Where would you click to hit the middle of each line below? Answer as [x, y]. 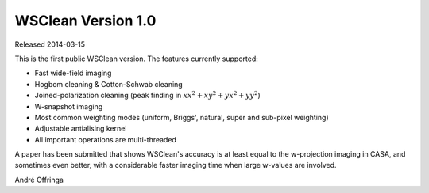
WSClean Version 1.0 [85, 21]
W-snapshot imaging [69, 106]
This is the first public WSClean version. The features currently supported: [136, 59]
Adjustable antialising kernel [81, 129]
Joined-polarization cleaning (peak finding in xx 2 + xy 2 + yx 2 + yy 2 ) [148, 95]
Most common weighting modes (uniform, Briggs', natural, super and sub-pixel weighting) [182, 117]
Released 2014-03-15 [50, 44]
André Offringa [39, 180]
